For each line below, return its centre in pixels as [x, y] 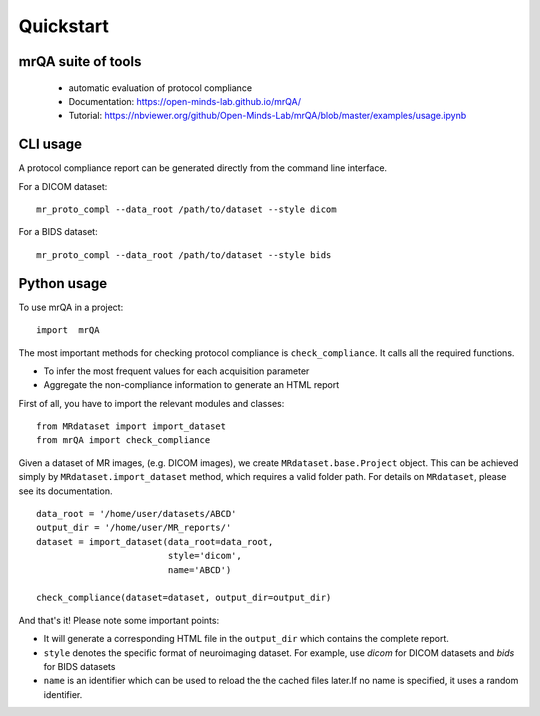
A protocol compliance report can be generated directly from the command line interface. [203, 168]
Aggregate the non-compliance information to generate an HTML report [191, 385]
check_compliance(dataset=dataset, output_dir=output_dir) [184, 598]
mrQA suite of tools [80, 61]
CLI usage [50, 144]
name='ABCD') [199, 569]
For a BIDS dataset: [58, 232]
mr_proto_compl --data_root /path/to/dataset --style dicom [186, 209]
